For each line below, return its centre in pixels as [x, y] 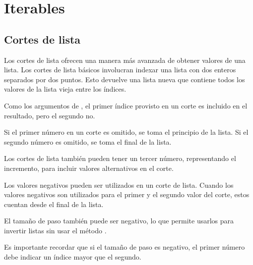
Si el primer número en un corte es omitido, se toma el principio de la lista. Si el [126, 132]
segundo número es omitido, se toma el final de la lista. [88, 141]
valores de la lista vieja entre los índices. [65, 89]
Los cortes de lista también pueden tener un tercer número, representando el [120, 158]
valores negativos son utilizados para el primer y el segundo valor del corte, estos [127, 194]
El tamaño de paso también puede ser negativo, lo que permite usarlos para [119, 221]
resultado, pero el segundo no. [50, 115]
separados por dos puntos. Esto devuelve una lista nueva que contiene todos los [125, 79]
